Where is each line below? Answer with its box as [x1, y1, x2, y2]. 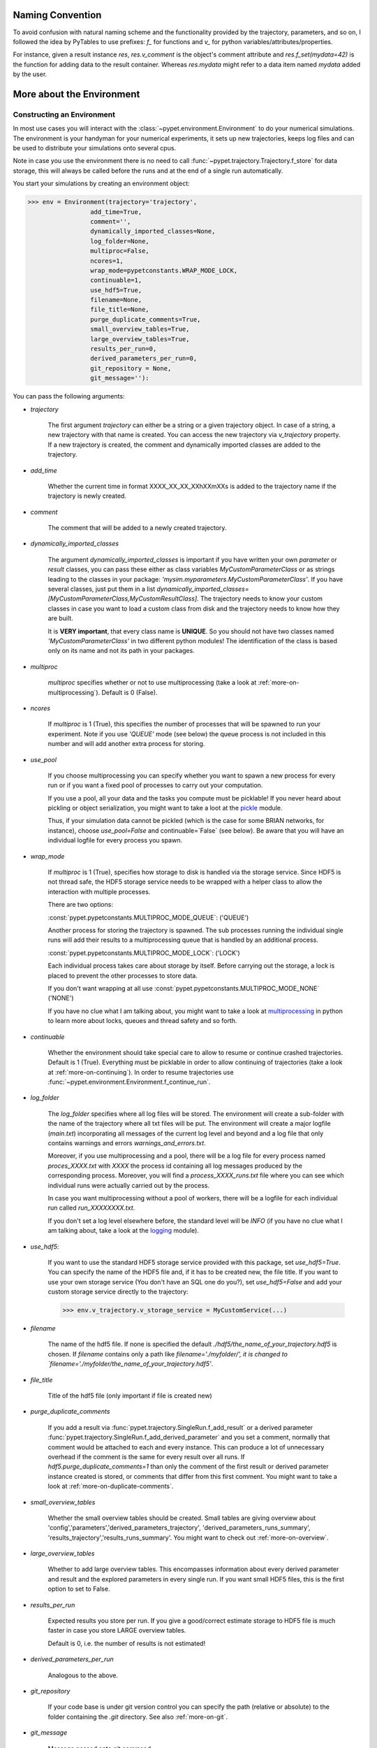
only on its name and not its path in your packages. [47, 647, 195, 655]
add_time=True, [89, 208, 142, 216]
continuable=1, [89, 276, 142, 285]
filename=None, [89, 296, 142, 304]
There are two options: [47, 901, 113, 909]
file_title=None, [89, 306, 149, 314]
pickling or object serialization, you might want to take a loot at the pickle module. [47, 804, 283, 812]
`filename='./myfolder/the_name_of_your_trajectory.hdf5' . [47, 1360, 214, 1368]
